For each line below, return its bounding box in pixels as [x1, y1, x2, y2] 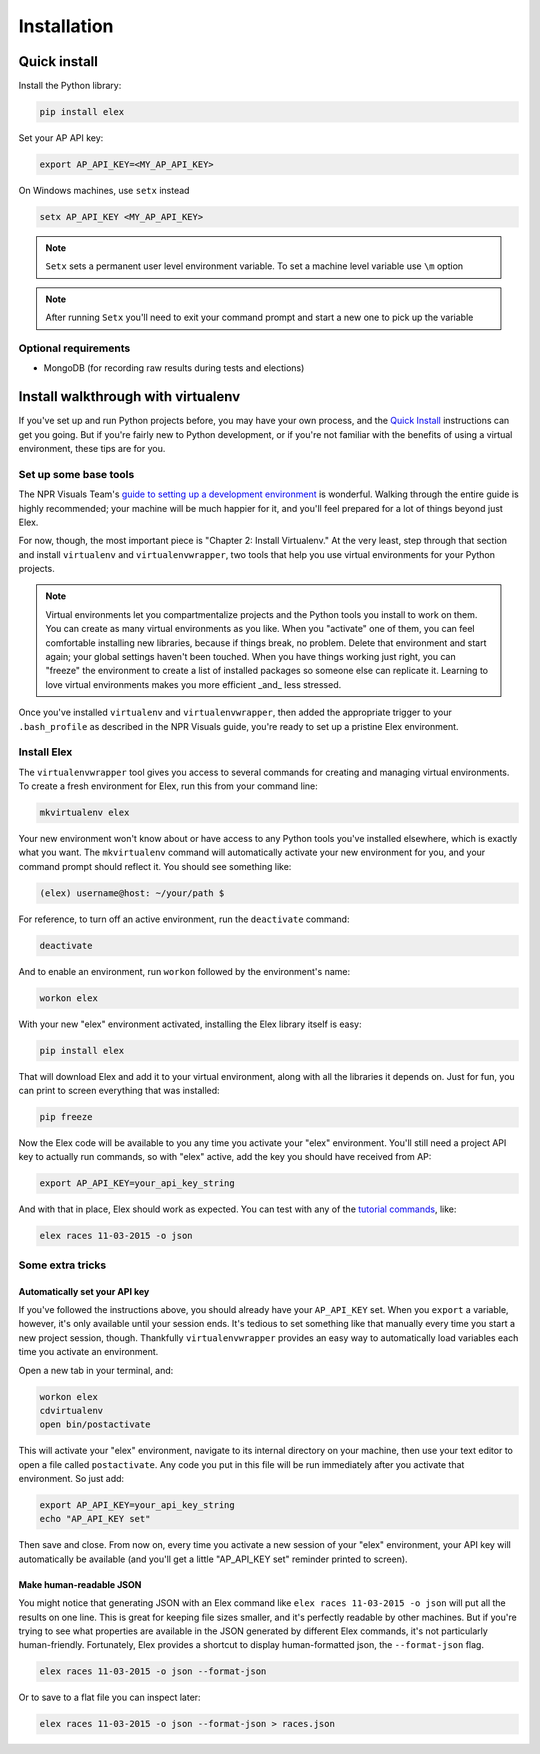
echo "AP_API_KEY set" [39, 1513, 151, 1525]
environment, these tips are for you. [18, 442, 166, 454]
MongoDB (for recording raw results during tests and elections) [43, 362, 305, 374]
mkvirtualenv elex [39, 807, 130, 819]
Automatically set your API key [18, 1285, 150, 1297]
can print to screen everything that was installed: [18, 1085, 220, 1097]
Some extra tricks [18, 1258, 107, 1272]
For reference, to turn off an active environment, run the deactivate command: [18, 913, 350, 925]
